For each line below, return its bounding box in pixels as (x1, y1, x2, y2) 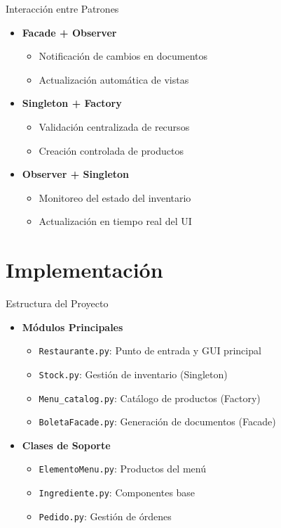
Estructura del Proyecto (6, 296, 109, 311)
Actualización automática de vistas (39, 72, 189, 86)
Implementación (6, 255, 163, 284)
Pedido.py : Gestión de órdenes (39, 508, 172, 523)
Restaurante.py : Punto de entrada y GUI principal (39, 343, 261, 358)
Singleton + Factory (22, 96, 122, 110)
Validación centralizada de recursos (39, 119, 190, 134)
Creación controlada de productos (39, 143, 184, 157)
